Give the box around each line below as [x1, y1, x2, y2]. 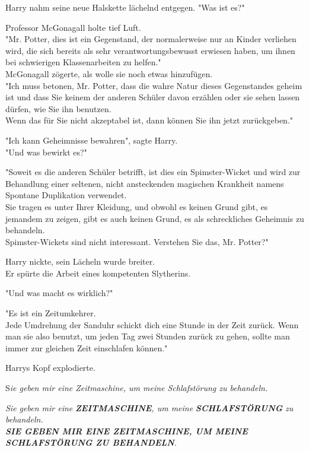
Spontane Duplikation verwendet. [5, 189, 127, 201]
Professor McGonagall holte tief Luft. [5, 21, 141, 33]
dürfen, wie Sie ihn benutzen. [5, 102, 112, 115]
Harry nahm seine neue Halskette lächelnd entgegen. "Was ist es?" [5, 1, 245, 13]
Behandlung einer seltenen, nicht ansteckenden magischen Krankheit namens [5, 177, 284, 189]
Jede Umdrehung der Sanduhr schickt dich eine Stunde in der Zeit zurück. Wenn [5, 318, 299, 331]
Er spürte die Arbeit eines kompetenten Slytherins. [5, 266, 191, 279]
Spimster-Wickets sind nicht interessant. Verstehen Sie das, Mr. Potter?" [5, 235, 269, 247]
